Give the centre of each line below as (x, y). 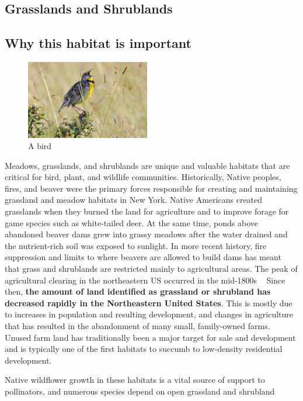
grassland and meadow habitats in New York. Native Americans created (134, 200)
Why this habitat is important (98, 43)
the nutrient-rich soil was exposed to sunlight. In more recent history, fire (136, 245)
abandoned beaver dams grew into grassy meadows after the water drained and (146, 234)
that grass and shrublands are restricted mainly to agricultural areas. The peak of (151, 269)
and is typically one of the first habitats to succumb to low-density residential (144, 349)
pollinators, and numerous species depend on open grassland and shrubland (140, 391)
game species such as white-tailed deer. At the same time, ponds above (132, 222)
